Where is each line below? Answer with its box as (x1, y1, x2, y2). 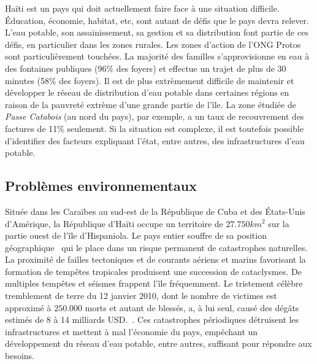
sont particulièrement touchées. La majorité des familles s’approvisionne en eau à (5, 50, 310, 63)
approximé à (5, 301, 52, 314)
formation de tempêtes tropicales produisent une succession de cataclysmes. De (5, 265, 302, 277)
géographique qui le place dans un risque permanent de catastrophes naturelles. (5, 241, 308, 254)
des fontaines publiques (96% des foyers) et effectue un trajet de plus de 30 (5, 61, 286, 74)
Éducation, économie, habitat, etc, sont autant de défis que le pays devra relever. (5, 14, 309, 26)
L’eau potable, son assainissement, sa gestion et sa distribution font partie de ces (5, 26, 308, 39)
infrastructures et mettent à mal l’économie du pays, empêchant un (5, 325, 258, 338)
